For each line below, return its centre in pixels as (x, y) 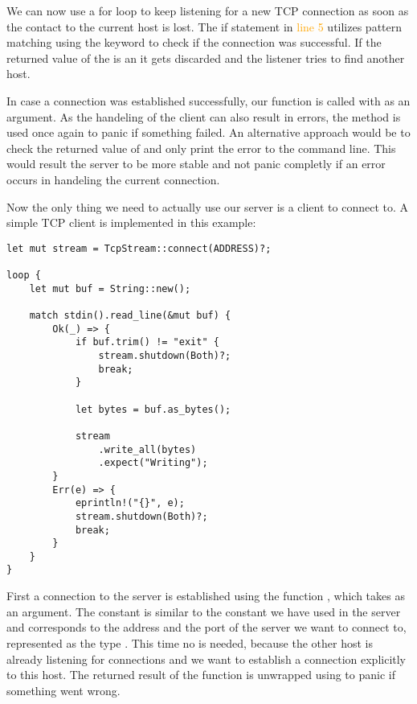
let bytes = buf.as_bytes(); (153, 409)
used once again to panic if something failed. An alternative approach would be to (208, 132)
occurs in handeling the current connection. (113, 179)
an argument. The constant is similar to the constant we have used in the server (204, 611)
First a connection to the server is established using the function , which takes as (206, 596)
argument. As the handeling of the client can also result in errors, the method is (204, 116)
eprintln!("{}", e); (130, 503)
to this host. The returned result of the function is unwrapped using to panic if (201, 675)
